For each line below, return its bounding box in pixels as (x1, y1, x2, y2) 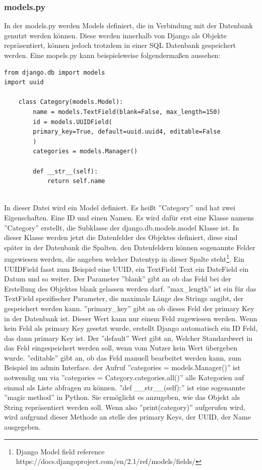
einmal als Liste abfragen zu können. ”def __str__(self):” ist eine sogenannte (4, 382, 245, 392)
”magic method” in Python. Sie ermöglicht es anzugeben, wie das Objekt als (4, 392, 240, 402)
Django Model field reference (16, 446, 105, 456)
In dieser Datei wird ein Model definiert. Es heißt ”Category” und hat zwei (4, 202, 235, 213)
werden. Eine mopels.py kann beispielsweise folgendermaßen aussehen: (4, 50, 221, 60)
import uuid (4, 79, 44, 86)
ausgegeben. (4, 422, 41, 432)
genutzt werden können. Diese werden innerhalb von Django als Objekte (4, 30, 227, 40)
